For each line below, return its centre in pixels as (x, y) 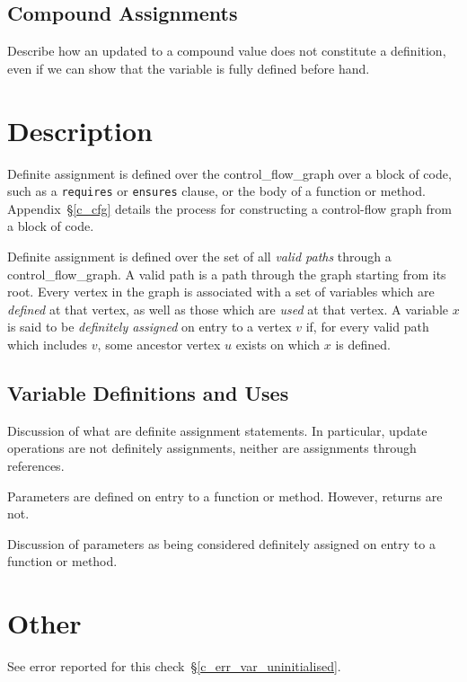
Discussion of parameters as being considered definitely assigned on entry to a (221, 543)
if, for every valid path (367, 327)
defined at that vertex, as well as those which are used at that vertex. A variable (228, 309)
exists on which (278, 344)
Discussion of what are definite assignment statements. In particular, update (217, 430)
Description (80, 130)
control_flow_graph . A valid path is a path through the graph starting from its (227, 274)
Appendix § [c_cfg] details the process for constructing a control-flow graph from (230, 208)
